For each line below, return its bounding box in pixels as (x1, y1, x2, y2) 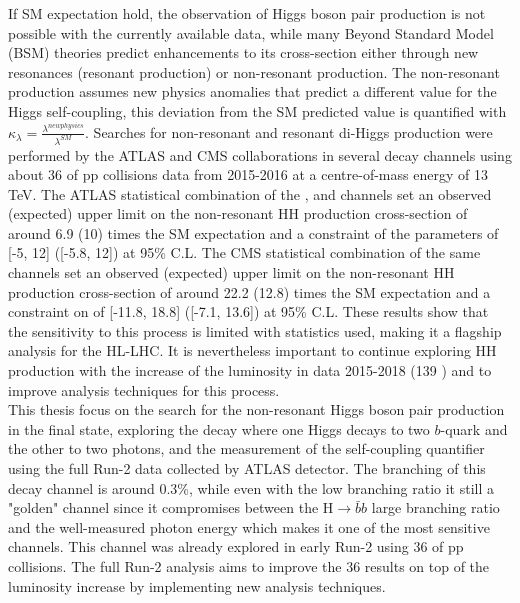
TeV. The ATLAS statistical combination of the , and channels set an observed (8, 183, 492, 204)
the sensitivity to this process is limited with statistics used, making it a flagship (8, 320, 502, 341)
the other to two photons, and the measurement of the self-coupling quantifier (8, 438, 485, 459)
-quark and (440, 418, 508, 439)
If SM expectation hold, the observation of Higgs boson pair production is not (8, 3, 486, 23)
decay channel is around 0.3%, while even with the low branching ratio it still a (8, 477, 494, 498)
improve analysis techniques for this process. (8, 379, 280, 400)
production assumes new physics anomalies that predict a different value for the (8, 81, 497, 102)
